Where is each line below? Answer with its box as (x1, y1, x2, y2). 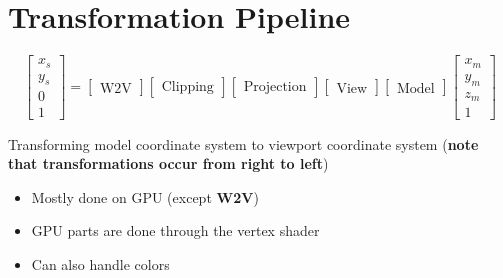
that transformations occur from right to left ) (8, 153, 329, 174)
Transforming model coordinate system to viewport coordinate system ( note (8, 133, 479, 154)
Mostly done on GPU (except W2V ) (31, 186, 259, 207)
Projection (243, 80, 307, 95)
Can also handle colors (31, 253, 170, 274)
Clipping (161, 80, 214, 95)
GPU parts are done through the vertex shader (31, 220, 320, 241)
